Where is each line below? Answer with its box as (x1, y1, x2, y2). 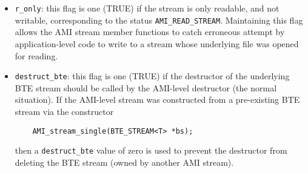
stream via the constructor (15, 105, 114, 117)
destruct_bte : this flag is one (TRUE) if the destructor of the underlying (15, 70, 290, 82)
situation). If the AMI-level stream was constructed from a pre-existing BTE (15, 93, 300, 106)
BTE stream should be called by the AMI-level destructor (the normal (15, 81, 277, 94)
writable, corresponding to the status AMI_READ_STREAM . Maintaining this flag (15, 13, 303, 26)
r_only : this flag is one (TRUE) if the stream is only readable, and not (15, 2, 280, 14)
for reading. (15, 49, 58, 62)
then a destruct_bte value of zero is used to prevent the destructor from (15, 144, 287, 157)
